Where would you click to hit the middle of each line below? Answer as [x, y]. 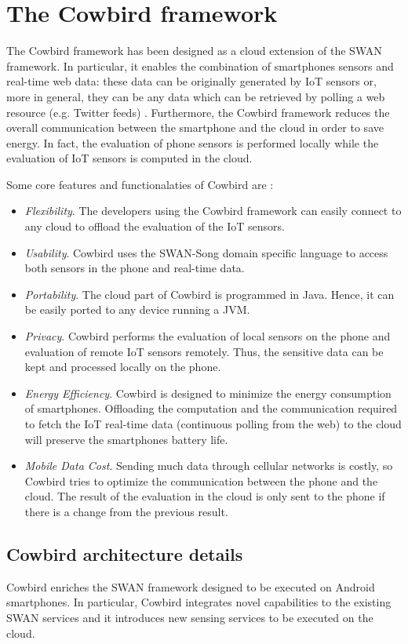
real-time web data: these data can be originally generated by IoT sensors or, [191, 81]
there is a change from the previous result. [126, 511]
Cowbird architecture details [125, 553]
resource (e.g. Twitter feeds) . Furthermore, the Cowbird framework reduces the [198, 112]
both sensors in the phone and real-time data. [135, 268]
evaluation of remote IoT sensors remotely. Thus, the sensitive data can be [204, 351]
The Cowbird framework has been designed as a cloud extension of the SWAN [194, 51]
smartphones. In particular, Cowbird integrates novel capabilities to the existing [199, 602]
